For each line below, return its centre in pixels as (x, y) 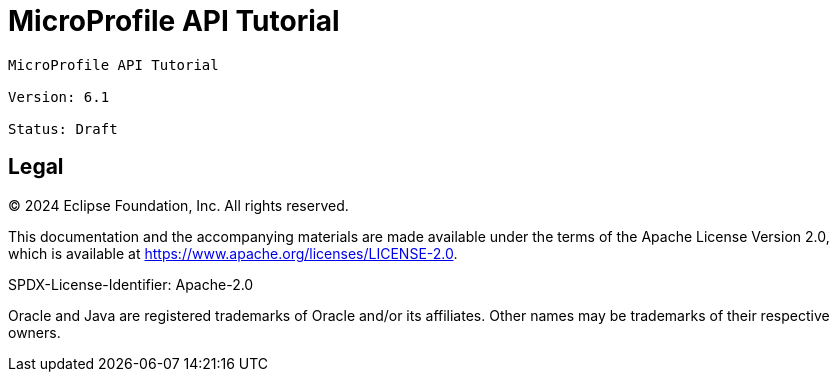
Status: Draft (63, 128)
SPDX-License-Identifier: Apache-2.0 (131, 284)
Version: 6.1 (59, 96)
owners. (34, 332)
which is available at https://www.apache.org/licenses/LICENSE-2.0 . (233, 253)
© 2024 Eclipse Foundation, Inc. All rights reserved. (178, 205)
